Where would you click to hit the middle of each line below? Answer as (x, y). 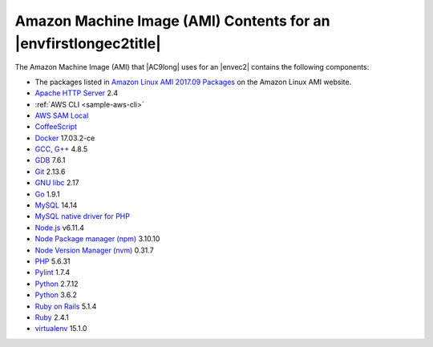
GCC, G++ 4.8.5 (61, 149)
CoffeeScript (56, 127)
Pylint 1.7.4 (53, 272)
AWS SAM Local (62, 115)
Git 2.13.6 (50, 171)
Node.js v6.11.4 (59, 228)
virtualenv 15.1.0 (61, 329)
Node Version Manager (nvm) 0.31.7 (94, 250)
